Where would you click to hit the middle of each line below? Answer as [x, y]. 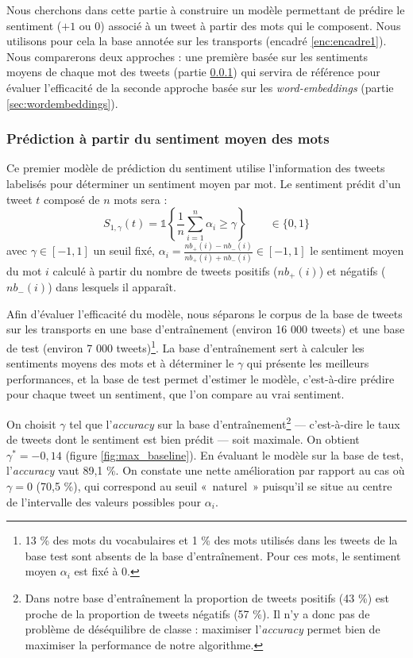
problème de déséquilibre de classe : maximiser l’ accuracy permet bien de [203, 629]
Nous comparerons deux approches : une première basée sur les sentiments [187, 56]
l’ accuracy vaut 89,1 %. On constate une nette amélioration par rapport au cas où [206, 470]
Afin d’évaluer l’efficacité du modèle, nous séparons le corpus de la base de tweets [205, 313]
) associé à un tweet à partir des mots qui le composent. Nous [251, 25]
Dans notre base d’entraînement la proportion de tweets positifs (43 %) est [207, 598]
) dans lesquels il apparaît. [112, 287]
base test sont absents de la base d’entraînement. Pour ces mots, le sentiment [213, 555]
